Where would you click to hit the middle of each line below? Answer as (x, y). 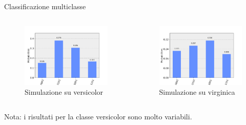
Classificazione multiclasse (45, 6)
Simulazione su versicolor (64, 92)
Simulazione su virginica (197, 92)
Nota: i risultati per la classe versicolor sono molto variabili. (98, 117)
